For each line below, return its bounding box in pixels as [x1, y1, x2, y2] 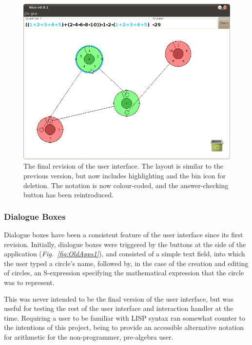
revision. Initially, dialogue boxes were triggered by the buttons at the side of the [4, 239, 246, 249]
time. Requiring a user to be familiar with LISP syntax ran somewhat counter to [4, 312, 245, 323]
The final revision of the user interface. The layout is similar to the [23, 161, 223, 171]
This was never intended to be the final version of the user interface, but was [4, 293, 233, 304]
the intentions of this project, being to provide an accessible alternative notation [4, 322, 244, 332]
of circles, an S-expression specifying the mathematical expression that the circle [4, 268, 244, 278]
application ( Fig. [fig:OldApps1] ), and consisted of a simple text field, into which [4, 249, 245, 259]
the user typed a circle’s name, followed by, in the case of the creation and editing [4, 258, 249, 268]
